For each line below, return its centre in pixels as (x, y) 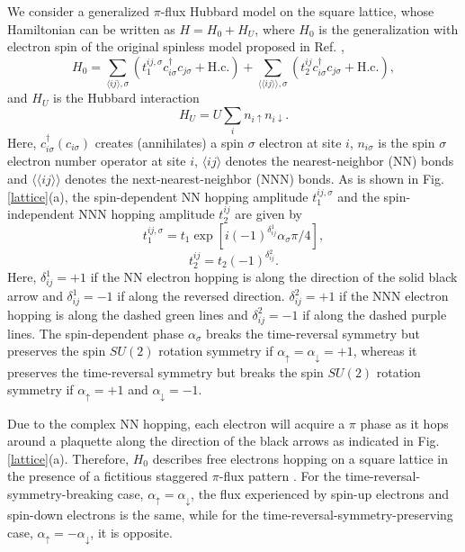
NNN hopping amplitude (147, 214)
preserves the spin (57, 351)
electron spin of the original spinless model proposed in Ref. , (176, 46)
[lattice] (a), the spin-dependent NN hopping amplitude (158, 196)
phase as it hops (404, 423)
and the (358, 196)
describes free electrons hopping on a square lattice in (300, 458)
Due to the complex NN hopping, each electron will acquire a (176, 423)
